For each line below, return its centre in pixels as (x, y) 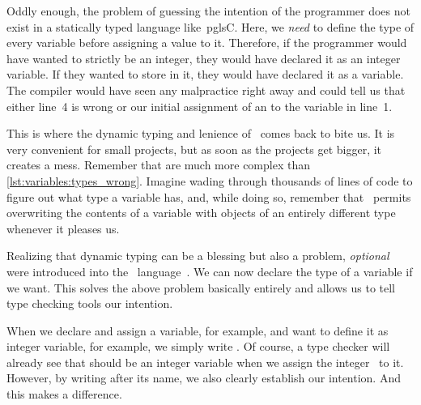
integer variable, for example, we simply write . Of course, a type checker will (198, 346)
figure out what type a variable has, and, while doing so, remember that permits (209, 196)
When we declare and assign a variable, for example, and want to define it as (198, 330)
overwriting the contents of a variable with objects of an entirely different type (201, 213)
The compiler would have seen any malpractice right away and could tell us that (206, 90)
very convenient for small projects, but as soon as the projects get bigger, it (194, 149)
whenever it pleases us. (63, 228)
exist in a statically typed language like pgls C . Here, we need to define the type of (210, 26)
